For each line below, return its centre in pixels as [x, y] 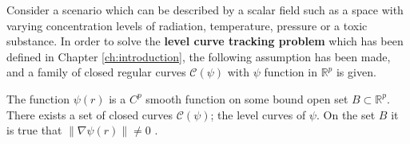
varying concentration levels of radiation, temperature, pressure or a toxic [187, 25]
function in [291, 72]
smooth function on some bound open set [247, 98]
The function [38, 98]
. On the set [346, 114]
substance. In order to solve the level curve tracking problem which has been [205, 41]
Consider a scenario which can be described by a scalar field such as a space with [205, 10]
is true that [34, 130]
